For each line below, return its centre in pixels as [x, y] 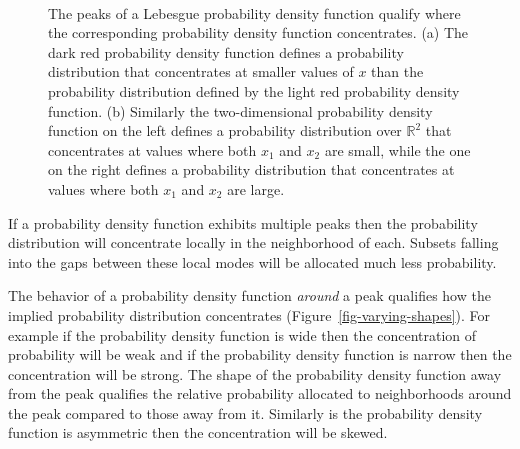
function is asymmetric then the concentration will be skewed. [198, 432]
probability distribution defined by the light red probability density [254, 90]
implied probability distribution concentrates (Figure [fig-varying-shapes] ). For [249, 314]
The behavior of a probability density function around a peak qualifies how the [249, 295]
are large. [256, 188]
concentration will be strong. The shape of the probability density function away [255, 373]
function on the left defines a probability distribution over [225, 130]
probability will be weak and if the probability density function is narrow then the [260, 354]
